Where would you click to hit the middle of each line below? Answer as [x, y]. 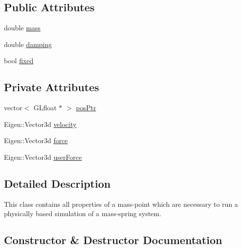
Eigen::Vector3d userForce [43, 157]
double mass [22, 28]
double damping [28, 44]
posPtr [86, 108]
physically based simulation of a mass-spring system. [83, 213]
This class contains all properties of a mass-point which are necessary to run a [121, 204]
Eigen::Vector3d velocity [40, 124]
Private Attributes [52, 87]
